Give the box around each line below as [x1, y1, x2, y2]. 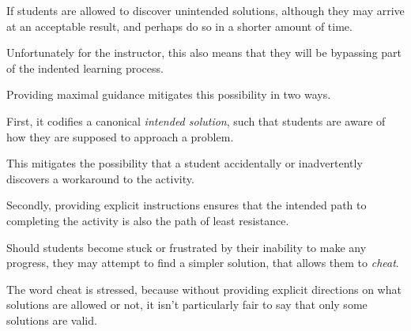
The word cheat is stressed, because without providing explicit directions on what [6, 280, 402, 297]
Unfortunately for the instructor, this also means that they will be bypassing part [6, 44, 402, 61]
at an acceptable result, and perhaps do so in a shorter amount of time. [6, 17, 353, 34]
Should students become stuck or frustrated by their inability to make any [6, 239, 367, 255]
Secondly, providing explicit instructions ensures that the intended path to [6, 197, 367, 213]
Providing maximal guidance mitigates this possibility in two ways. [6, 86, 331, 103]
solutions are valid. [6, 311, 97, 328]
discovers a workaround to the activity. [6, 170, 194, 186]
